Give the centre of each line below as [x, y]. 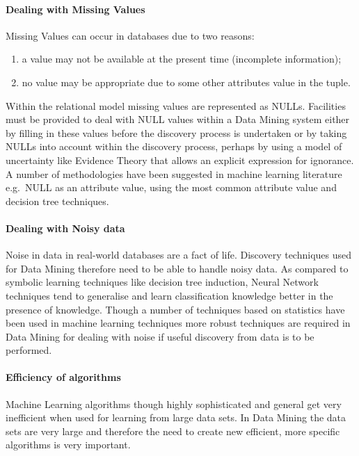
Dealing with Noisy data [65, 228]
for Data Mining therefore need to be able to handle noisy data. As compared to [177, 268]
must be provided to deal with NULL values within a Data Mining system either [178, 119]
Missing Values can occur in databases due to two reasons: [130, 35]
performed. [29, 350]
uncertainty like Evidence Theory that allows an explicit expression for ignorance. [180, 160]
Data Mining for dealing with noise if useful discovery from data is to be [160, 336]
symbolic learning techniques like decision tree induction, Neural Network [162, 282]
